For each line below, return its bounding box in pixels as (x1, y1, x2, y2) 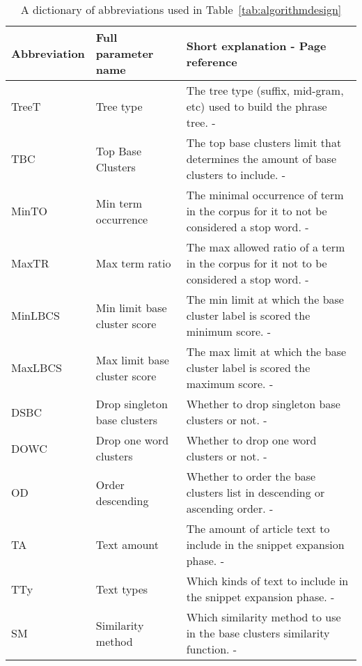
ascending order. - (186, 500, 274, 516)
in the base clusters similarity (186, 625, 330, 641)
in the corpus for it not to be (186, 255, 327, 271)
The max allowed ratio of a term (186, 239, 345, 255)
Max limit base (95, 351, 169, 368)
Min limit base (95, 299, 167, 316)
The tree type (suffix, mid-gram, (186, 82, 344, 98)
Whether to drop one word (186, 432, 317, 448)
